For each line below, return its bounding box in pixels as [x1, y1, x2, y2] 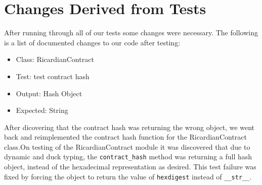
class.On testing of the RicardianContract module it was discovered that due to [4, 141, 250, 152]
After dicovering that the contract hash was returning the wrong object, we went [4, 121, 255, 132]
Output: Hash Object [16, 88, 82, 98]
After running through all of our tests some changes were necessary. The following [4, 27, 258, 38]
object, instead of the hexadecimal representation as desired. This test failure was [4, 161, 256, 172]
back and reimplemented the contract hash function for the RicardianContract [4, 132, 247, 142]
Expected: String [16, 105, 68, 115]
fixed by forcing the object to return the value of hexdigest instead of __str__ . [4, 171, 252, 181]
